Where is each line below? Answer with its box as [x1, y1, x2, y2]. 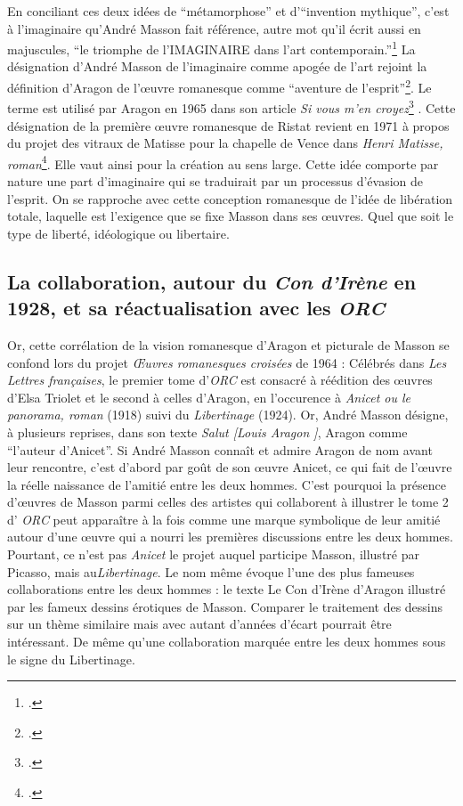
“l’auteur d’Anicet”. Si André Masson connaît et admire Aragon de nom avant [7, 440, 433, 459]
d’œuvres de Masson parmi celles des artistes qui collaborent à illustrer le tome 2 [7, 493, 449, 511]
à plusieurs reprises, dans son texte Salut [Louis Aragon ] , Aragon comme [7, 422, 408, 441]
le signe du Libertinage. [7, 649, 135, 668]
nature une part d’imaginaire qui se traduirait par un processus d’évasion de [7, 171, 423, 190]
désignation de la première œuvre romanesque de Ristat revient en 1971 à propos [7, 116, 450, 134]
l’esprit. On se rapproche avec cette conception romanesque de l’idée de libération [7, 189, 453, 208]
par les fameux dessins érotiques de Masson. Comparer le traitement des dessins [7, 597, 443, 615]
